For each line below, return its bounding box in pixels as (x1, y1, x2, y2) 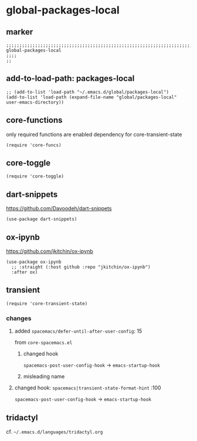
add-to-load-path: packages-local (6, 74, 135, 84)
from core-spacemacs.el (14, 339, 73, 346)
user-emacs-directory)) (6, 99, 64, 105)
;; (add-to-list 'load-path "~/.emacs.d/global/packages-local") (6, 89, 169, 95)
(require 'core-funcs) (6, 142, 62, 148)
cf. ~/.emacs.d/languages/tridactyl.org (6, 428, 103, 435)
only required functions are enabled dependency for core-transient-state (6, 131, 182, 138)
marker (6, 27, 33, 37)
